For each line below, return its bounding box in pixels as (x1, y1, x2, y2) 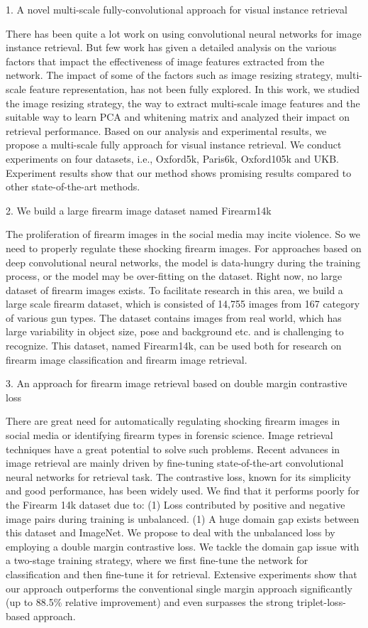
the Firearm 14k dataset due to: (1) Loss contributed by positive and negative (6, 497, 345, 511)
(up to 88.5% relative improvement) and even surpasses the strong (6, 595, 294, 610)
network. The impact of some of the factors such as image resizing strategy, (6, 67, 333, 82)
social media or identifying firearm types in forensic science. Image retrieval (6, 428, 333, 443)
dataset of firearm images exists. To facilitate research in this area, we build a (6, 282, 343, 297)
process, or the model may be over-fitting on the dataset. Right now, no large (6, 269, 342, 283)
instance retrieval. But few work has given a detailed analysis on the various (6, 40, 337, 55)
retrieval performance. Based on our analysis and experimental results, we (6, 123, 327, 138)
